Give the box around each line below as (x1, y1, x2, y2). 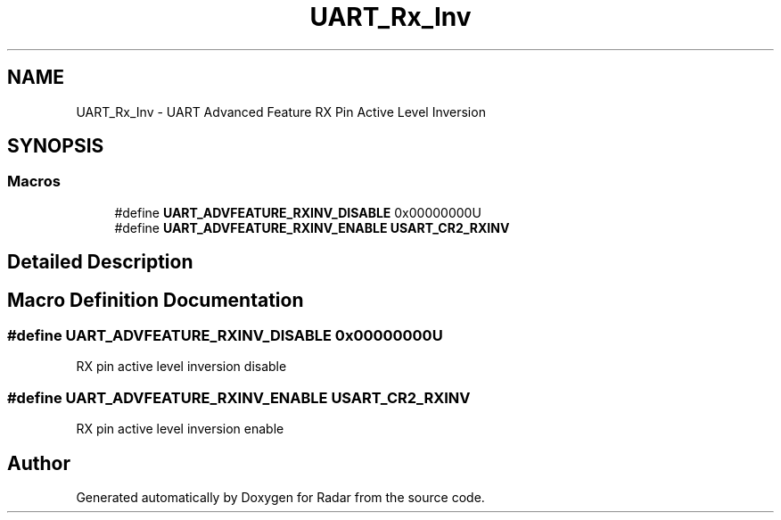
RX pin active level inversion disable (76, 359, 287, 375)
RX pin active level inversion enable (76, 421, 284, 437)
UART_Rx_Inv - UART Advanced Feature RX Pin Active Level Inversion (76, 103, 486, 120)
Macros (7, 172, 61, 191)
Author (7, 451, 70, 475)
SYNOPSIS (7, 135, 104, 158)
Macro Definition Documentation (7, 288, 304, 311)
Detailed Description (7, 251, 193, 274)
